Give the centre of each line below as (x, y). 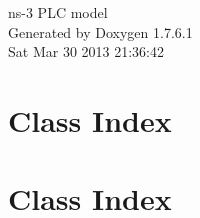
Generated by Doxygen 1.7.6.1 (100, 31)
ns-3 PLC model (58, 12)
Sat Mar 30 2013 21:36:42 (86, 51)
